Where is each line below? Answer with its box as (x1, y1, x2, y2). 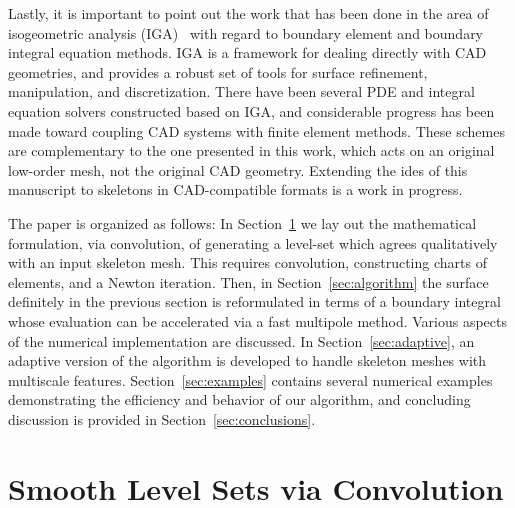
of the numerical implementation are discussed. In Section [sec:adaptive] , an (8, 330, 475, 351)
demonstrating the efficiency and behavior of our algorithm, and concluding (8, 389, 471, 410)
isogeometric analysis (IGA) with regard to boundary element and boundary (8, 22, 484, 43)
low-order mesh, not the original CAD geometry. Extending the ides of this (8, 159, 468, 180)
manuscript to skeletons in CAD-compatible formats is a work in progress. (8, 179, 463, 200)
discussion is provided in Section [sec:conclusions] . (8, 408, 316, 429)
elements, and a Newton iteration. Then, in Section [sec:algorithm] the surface (8, 271, 489, 292)
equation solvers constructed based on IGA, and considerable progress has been (8, 100, 495, 121)
